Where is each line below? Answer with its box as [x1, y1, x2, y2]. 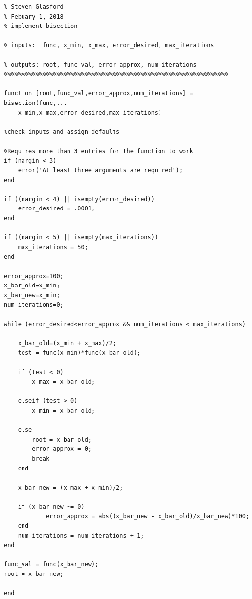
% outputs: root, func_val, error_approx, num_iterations [4, 61, 197, 68]
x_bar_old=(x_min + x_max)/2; [18, 339, 116, 347]
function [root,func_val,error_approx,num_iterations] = [4, 90, 193, 97]
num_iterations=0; [4, 301, 64, 309]
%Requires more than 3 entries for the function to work [4, 147, 193, 155]
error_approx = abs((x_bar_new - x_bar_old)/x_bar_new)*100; [46, 513, 250, 520]
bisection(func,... [4, 99, 67, 106]
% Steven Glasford [4, 3, 64, 10]
